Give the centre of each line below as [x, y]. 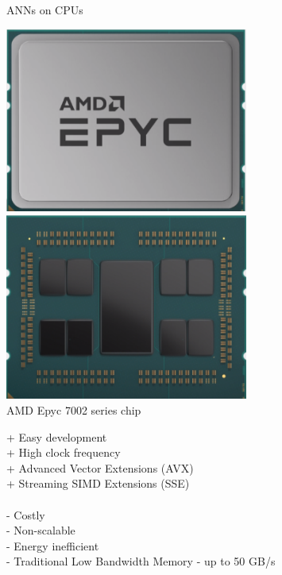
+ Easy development [57, 436]
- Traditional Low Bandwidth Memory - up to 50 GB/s [141, 561]
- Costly [26, 514]
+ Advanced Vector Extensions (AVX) [100, 467]
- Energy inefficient [53, 545]
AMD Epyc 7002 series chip [74, 410]
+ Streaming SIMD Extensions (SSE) [98, 483]
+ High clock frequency [64, 452]
